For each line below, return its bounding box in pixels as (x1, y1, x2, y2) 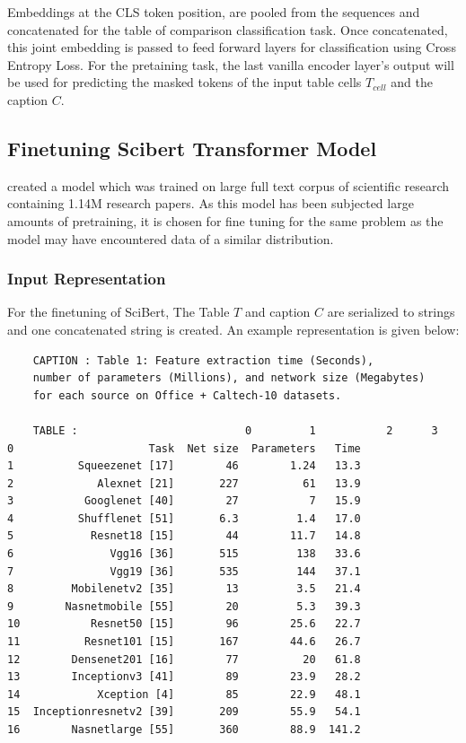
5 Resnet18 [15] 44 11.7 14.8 (7, 529, 361, 543)
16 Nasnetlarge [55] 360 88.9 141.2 (7, 723, 361, 737)
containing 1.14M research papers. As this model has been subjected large (7, 194, 414, 213)
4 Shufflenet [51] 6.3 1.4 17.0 (7, 511, 361, 525)
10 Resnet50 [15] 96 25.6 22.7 (7, 617, 361, 631)
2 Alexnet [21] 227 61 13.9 (7, 476, 361, 490)
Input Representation (7, 267, 166, 290)
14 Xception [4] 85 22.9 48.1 (7, 687, 361, 701)
